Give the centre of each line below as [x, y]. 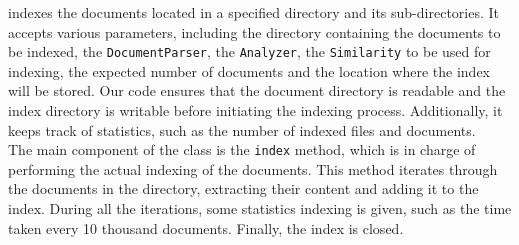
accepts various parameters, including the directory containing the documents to [254, 31]
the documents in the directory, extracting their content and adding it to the [243, 188]
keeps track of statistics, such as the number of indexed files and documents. [242, 129]
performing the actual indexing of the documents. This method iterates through [253, 168]
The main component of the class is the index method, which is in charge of [242, 149]
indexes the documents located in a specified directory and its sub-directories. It [253, 12]
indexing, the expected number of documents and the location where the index [249, 70]
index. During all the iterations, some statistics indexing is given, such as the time [260, 208]
